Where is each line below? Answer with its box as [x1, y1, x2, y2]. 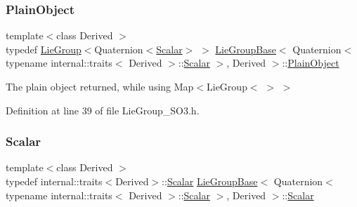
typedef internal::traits [6, 174, 103, 188]
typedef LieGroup [6, 41, 82, 56]
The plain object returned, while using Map [6, 79, 194, 93]
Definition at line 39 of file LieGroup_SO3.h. [6, 102, 200, 117]
